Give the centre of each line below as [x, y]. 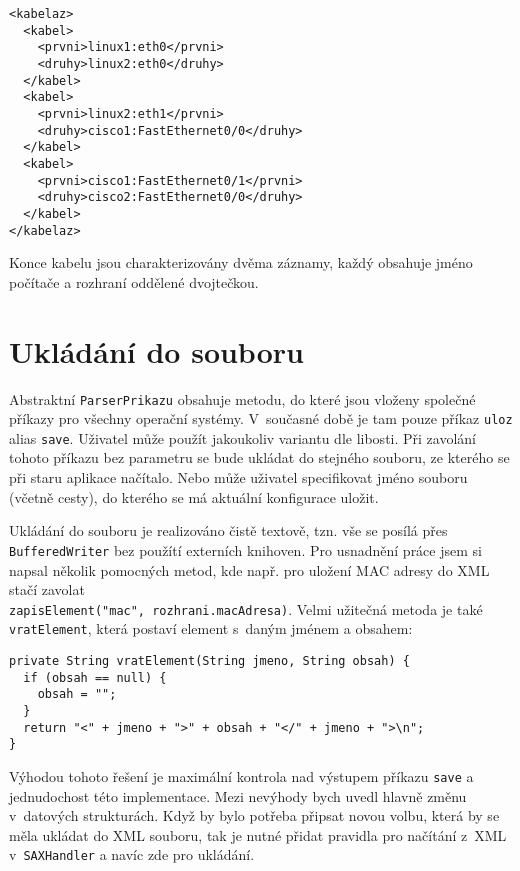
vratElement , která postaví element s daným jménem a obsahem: [211, 628]
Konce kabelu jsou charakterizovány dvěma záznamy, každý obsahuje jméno [241, 262]
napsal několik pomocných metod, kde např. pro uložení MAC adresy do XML [249, 569]
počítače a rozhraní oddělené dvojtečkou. [134, 281]
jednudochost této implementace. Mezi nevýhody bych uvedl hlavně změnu [238, 795]
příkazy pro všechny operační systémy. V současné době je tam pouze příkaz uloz [261, 418]
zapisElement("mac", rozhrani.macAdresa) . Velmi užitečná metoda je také [246, 608]
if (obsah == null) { [95, 677]
